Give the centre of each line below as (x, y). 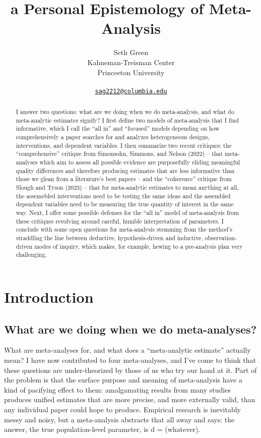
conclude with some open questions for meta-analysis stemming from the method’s (124, 229)
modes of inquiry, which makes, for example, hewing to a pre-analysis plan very (139, 246)
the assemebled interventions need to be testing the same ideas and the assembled (123, 196)
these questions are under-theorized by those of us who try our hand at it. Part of (130, 370)
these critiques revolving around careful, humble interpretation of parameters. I (120, 221)
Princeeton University (131, 72)
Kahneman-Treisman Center (131, 62)
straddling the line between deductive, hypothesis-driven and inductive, (109, 237)
